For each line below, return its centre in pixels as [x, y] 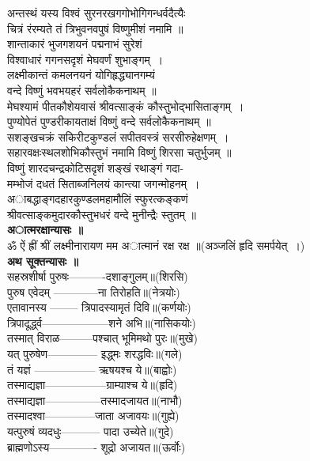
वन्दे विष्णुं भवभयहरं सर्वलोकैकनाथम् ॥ [82, 90]
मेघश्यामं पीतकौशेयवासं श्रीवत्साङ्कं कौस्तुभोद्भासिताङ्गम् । [126, 106]
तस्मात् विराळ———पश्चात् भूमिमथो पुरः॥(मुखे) [102, 338]
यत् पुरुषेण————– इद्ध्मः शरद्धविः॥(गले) [95, 354]
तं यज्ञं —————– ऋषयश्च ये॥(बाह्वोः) [92, 369]
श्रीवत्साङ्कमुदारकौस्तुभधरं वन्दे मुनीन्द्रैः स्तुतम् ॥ [102, 214]
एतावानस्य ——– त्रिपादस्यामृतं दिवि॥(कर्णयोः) [99, 307]
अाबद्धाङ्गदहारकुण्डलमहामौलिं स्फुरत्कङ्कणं [98, 199]
